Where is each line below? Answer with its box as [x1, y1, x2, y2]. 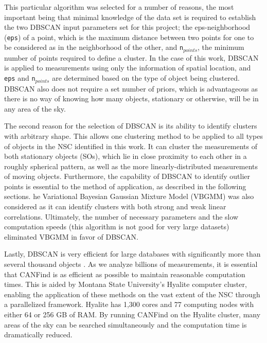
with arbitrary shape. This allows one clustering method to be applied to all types [4, 130, 263, 141]
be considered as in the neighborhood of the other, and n [4, 42, 184, 52]
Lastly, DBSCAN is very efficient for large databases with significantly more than [4, 248, 261, 259]
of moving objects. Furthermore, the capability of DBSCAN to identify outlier [4, 171, 251, 182]
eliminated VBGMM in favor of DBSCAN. [4, 231, 138, 242]
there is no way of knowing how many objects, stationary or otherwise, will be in [4, 93, 259, 104]
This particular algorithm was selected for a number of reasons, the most [4, 2, 234, 12]
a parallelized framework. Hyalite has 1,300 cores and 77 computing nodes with [4, 299, 254, 310]
